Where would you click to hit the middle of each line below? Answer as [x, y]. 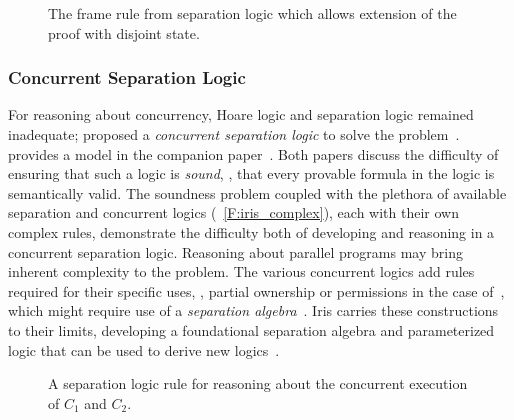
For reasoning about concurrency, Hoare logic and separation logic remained [241, 114]
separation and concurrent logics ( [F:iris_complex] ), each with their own [233, 212]
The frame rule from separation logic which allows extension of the [252, 13]
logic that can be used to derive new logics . [144, 349]
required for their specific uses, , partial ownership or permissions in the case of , [256, 290]
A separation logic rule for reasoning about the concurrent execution [258, 383]
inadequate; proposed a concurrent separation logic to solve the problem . [234, 134]
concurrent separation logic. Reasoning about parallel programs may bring [235, 251]
